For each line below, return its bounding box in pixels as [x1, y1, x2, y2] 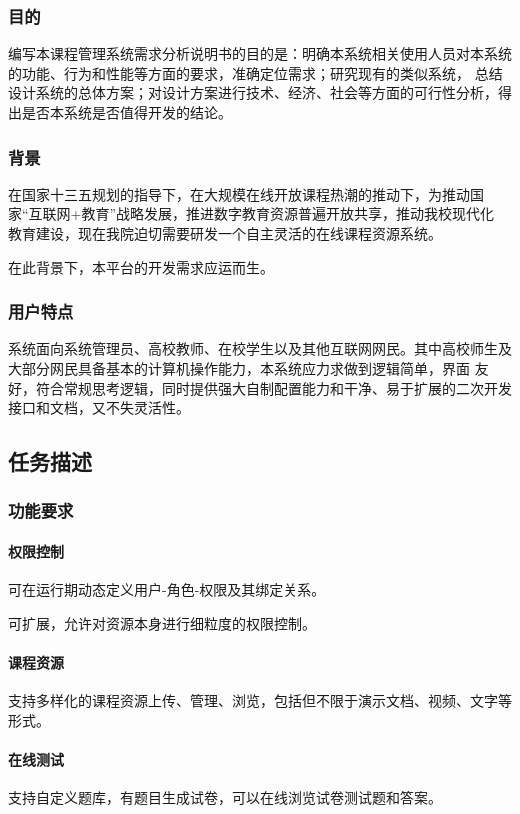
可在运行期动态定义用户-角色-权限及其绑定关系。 [8, 579, 326, 600]
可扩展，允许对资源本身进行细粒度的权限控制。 [8, 612, 316, 633]
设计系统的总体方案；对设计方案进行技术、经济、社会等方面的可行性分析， [8, 82, 498, 103]
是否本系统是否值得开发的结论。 [21, 102, 232, 122]
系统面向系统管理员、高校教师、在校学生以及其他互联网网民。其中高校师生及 [8, 338, 512, 359]
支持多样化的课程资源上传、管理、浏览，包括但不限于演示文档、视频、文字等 [8, 690, 512, 711]
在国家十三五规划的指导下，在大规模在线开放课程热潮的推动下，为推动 [8, 183, 470, 204]
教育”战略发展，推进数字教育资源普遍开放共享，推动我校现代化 [81, 203, 495, 224]
